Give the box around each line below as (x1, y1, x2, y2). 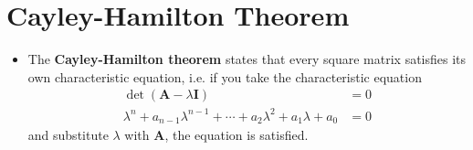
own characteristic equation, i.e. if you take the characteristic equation (27, 67, 422, 86)
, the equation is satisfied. (164, 125, 309, 145)
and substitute (27, 125, 109, 145)
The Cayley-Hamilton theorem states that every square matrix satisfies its (27, 49, 467, 69)
